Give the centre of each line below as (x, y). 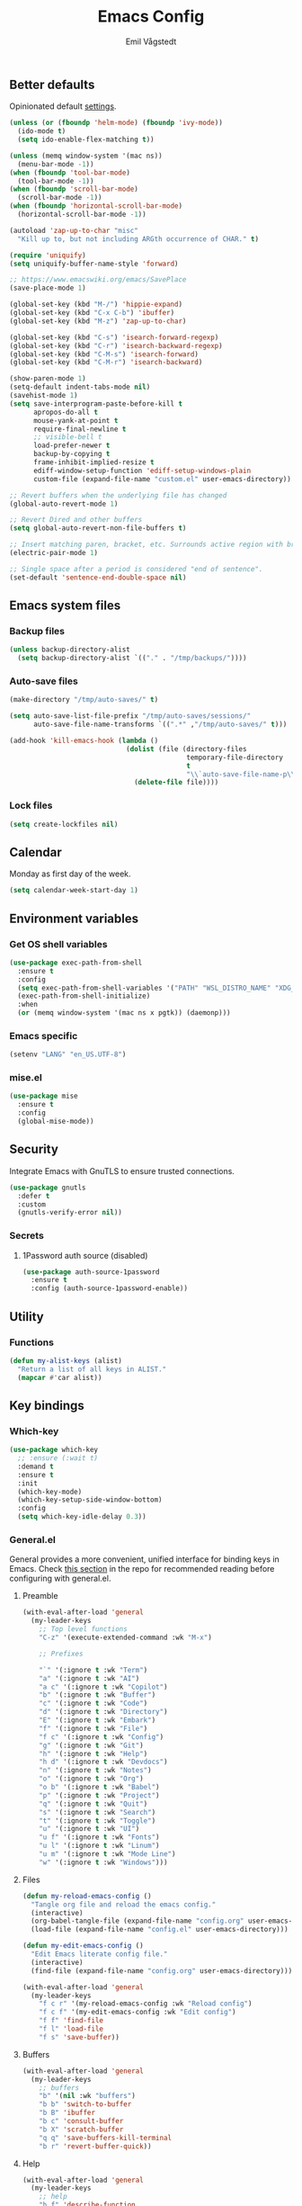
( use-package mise (44, 1096)
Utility (27, 1317)
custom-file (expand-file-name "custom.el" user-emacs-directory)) (162, 479)
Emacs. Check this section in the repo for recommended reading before (142, 1569)
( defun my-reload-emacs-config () (87, 1896)
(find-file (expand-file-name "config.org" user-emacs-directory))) (162, 1971)
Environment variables (74, 918)
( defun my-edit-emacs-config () (83, 1946)
